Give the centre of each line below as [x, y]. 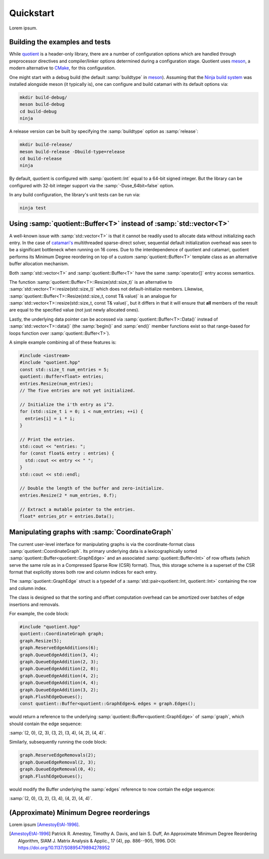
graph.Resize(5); [41, 641]
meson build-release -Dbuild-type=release [72, 152]
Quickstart [32, 13]
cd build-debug [38, 111]
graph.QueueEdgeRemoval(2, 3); [58, 762]
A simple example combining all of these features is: [63, 343]
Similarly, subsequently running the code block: [58, 742]
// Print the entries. [47, 439]
